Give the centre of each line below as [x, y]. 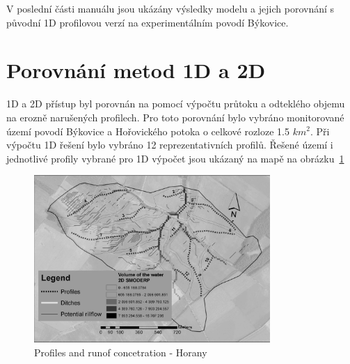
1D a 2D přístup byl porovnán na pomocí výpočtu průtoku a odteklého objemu [176, 104]
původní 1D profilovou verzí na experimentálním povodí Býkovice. [148, 22]
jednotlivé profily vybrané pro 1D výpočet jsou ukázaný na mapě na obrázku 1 [175, 158]
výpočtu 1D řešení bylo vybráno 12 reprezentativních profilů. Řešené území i [170, 145]
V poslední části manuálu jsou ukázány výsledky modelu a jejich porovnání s [170, 8]
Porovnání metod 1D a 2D [136, 70]
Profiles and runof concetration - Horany [121, 352]
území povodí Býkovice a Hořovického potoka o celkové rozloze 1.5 [148, 131]
